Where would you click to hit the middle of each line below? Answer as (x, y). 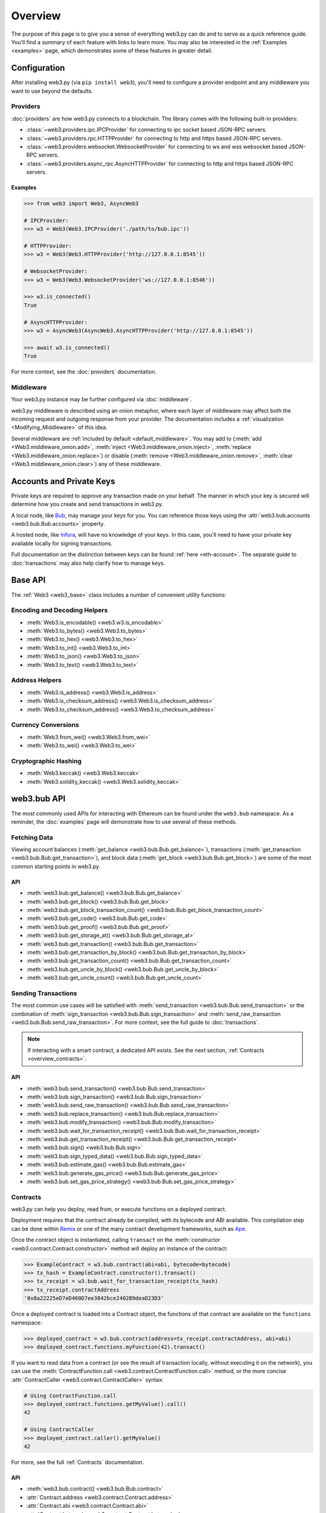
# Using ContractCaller (59, 1429)
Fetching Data (32, 837)
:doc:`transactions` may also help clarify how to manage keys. (88, 563)
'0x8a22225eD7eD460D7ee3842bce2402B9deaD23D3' (94, 1298)
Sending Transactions (44, 993)
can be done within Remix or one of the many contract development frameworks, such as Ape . (129, 1229)
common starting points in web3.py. (56, 866)
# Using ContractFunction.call (70, 1396)
